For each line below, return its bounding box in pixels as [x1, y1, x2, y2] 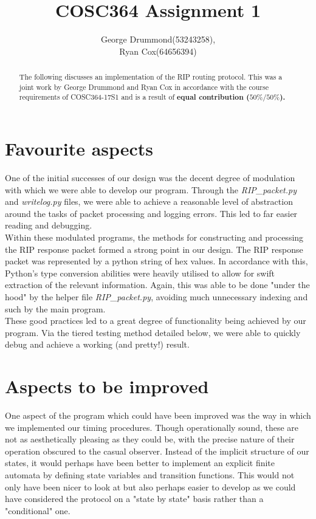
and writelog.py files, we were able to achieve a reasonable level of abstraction [5, 195, 293, 208]
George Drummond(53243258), [100, 33, 216, 46]
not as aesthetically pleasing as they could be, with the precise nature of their [5, 433, 295, 445]
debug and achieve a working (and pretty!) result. [5, 338, 190, 351]
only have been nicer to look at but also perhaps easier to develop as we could [5, 480, 296, 493]
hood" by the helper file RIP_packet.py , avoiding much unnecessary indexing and [5, 290, 308, 303]
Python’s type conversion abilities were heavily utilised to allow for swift [5, 266, 275, 279]
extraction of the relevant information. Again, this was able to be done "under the [5, 278, 310, 291]
